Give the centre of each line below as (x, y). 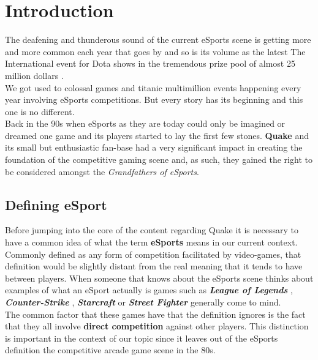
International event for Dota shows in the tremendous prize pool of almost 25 (150, 63)
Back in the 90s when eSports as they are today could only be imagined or (145, 123)
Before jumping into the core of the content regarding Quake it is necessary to (152, 230)
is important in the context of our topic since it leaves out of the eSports (142, 338)
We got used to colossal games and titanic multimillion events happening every (153, 87)
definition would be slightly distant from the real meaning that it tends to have (154, 266)
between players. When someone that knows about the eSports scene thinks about (159, 278)
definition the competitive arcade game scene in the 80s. (110, 350)
